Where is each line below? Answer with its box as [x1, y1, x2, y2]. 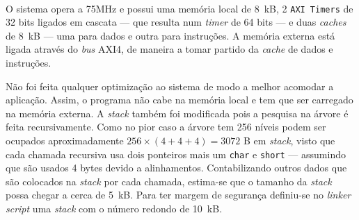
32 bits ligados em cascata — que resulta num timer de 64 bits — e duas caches [6, 15, 346, 29]
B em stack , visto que [243, 133, 335, 147]
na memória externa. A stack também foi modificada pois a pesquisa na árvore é [6, 105, 349, 120]
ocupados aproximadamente [6, 133, 124, 147]
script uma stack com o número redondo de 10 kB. [6, 201, 223, 216]
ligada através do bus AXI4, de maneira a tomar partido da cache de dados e [6, 42, 333, 56]
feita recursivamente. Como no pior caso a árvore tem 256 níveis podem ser [6, 119, 326, 134]
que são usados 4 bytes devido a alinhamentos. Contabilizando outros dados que [6, 160, 347, 175]
